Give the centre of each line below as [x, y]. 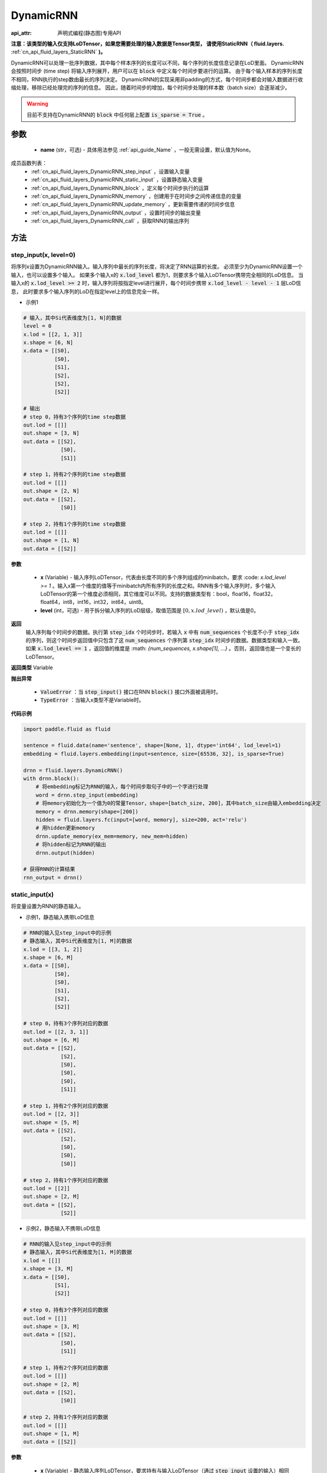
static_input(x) [32, 894]
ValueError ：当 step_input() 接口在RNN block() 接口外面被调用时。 [131, 692]
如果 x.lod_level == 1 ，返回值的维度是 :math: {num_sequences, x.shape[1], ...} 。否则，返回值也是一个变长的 [163, 649]
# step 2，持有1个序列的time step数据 [75, 524]
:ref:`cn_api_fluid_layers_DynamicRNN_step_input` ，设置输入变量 [110, 171]
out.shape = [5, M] [51, 1122]
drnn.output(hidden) [65, 853]
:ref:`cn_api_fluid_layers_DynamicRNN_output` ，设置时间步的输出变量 [116, 213]
